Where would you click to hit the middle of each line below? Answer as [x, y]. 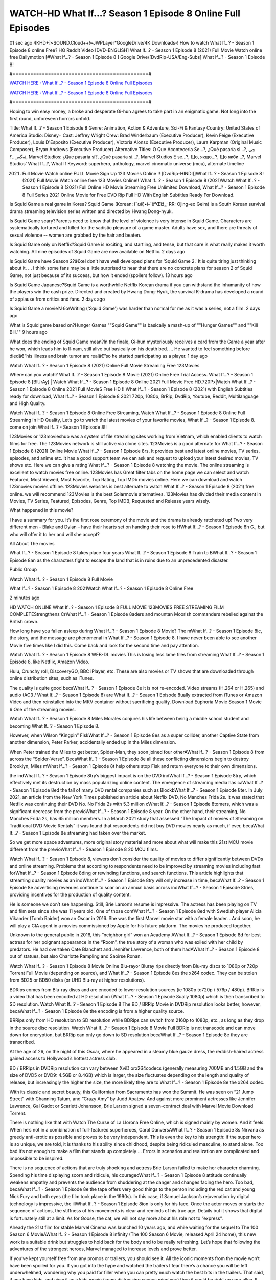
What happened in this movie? [41, 510]
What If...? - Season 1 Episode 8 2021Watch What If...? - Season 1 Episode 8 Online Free [101, 588]
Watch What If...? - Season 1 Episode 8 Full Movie [61, 579]
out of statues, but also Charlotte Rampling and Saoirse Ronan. [75, 956]
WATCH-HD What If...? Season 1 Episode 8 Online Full [125, 13]
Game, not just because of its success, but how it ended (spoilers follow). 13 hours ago [101, 275]
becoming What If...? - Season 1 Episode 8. [54, 726]
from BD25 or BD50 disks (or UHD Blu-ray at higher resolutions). [77, 980]
